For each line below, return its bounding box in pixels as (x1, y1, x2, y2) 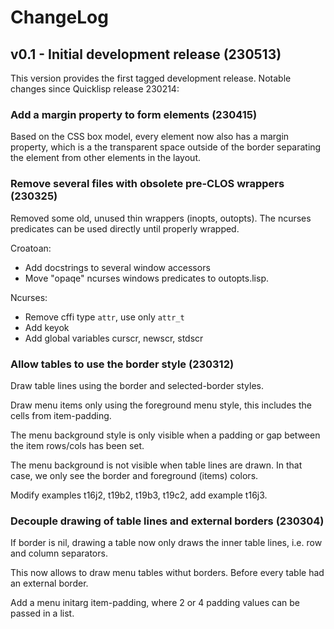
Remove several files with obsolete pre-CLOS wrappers (10, 177, 285, 191)
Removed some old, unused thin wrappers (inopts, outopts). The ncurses (10, 212, 312, 224)
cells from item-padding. (10, 409, 112, 421)
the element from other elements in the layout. (10, 152, 201, 164)
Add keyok (24, 321, 70, 333)
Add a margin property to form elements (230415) (10, 107, 258, 121)
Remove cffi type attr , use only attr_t (24, 311, 185, 323)
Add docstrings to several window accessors (24, 261, 211, 273)
